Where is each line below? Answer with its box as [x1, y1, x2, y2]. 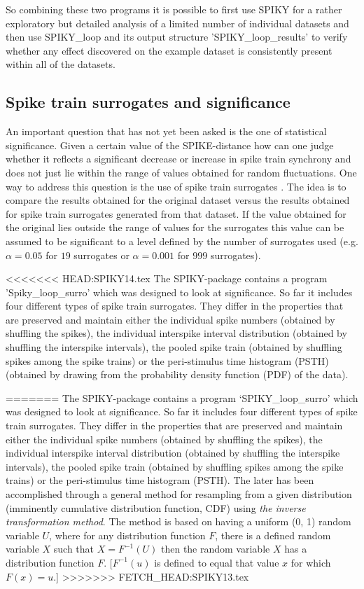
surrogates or [73, 247, 129, 262]
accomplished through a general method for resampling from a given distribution [6, 487, 352, 501]
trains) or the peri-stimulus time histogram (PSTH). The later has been [6, 473, 314, 487]
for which [290, 555, 331, 569]
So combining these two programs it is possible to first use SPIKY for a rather [6, 2, 342, 16]
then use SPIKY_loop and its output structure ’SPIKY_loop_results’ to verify [6, 29, 348, 44]
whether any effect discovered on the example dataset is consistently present [6, 43, 332, 57]
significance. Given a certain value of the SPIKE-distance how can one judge [6, 137, 334, 152]
